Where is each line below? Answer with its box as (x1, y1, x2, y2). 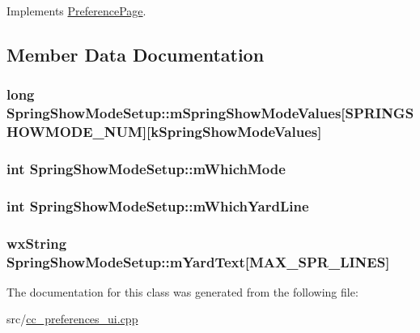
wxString (6, 233, 67, 253)
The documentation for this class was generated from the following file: (6, 283, 358, 300)
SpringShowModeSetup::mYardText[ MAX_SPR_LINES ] (6, 251, 390, 271)
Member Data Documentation (6, 41, 265, 66)
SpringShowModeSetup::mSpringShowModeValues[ (6, 103, 346, 123)
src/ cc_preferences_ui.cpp (6, 310, 138, 327)
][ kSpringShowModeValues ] (142, 122, 322, 142)
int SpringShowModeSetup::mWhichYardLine (6, 195, 309, 216)
